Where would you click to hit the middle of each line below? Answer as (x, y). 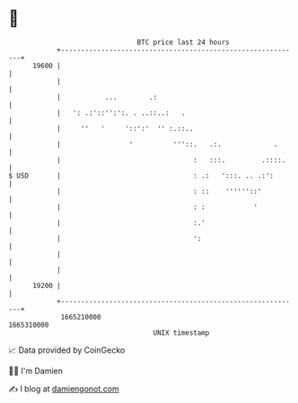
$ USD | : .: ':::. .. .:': (141, 175)
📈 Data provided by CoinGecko (67, 350)
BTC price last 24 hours (183, 42)
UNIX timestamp (181, 333)
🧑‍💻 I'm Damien (36, 371)
